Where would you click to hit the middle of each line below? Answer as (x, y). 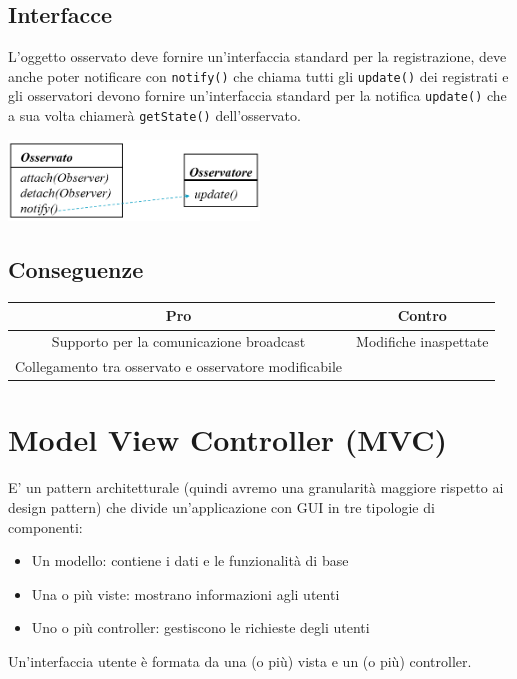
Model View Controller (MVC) (228, 439)
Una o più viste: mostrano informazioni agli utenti (185, 593)
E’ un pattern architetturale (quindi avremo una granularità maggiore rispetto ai (256, 487)
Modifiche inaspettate (422, 341)
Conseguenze (76, 269)
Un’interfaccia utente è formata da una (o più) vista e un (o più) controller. (240, 660)
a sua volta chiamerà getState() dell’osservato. (154, 115)
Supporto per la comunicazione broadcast (178, 341)
